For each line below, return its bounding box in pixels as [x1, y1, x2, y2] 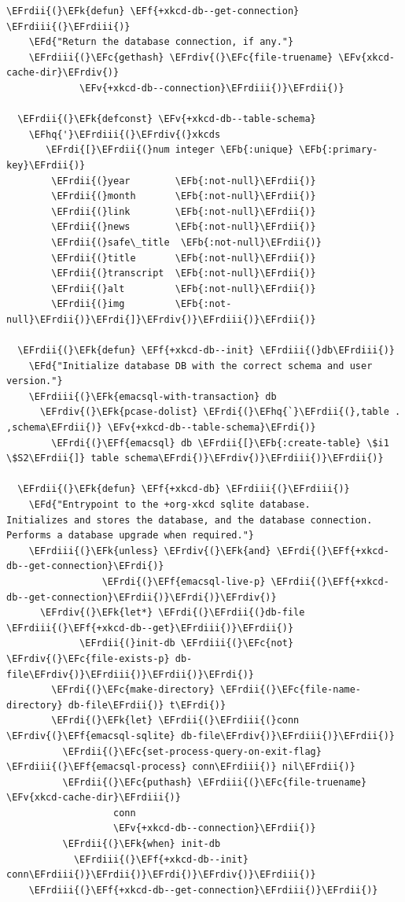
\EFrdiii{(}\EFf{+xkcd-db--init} [73, 853, 249, 865]
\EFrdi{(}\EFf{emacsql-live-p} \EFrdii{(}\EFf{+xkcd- [101, 575, 389, 587]
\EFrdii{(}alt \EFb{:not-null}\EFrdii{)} [51, 283, 316, 294]
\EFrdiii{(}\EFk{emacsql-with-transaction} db [28, 390, 277, 402]
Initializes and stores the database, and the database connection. [6, 514, 373, 526]
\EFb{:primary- [299, 144, 378, 156]
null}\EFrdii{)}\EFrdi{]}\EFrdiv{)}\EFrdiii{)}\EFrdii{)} [6, 313, 316, 325]
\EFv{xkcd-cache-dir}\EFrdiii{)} [6, 792, 181, 804]
